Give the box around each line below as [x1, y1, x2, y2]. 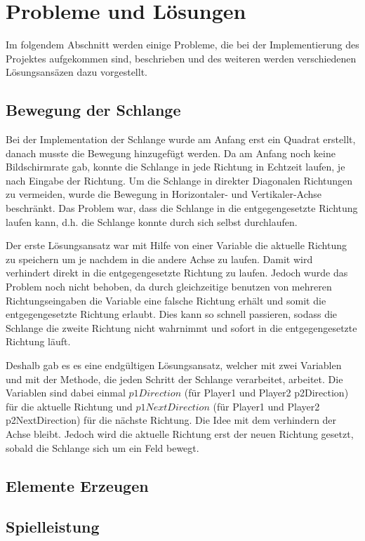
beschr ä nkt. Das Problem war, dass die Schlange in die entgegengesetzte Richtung [6, 201, 358, 215]
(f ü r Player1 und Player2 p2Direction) [184, 385, 349, 400]
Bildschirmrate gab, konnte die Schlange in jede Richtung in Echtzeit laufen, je [6, 159, 345, 174]
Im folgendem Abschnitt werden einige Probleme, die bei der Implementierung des [6, 37, 359, 52]
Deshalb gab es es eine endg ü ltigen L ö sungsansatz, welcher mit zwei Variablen [6, 358, 342, 373]
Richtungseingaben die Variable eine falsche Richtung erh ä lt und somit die [6, 293, 326, 307]
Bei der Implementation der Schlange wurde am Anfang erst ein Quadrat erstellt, [6, 132, 356, 147]
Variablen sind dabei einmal [6, 385, 126, 400]
